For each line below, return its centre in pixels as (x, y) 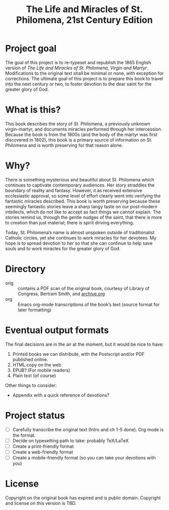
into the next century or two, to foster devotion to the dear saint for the (78, 84)
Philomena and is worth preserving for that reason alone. (64, 145)
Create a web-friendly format (43, 452)
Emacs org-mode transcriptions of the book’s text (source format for (89, 304)
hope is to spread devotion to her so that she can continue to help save (79, 243)
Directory (25, 269)
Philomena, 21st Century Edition (84, 20)
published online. (30, 359)
